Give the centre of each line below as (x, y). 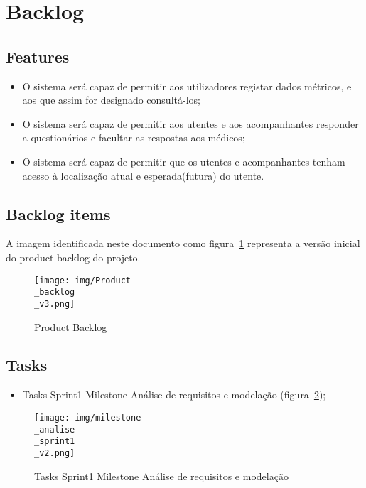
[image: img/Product (83, 280)
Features (38, 56)
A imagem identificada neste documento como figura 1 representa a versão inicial (183, 243)
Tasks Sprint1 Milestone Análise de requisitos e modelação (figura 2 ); (174, 395)
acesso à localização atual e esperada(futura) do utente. (143, 175)
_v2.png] (55, 453)
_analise (55, 429)
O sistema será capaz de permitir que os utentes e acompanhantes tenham (184, 161)
